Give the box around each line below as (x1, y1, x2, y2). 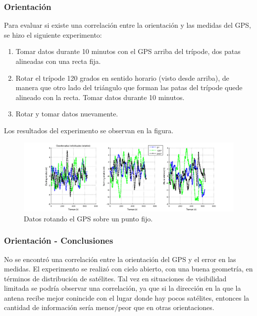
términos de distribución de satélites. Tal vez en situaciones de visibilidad (4, 273, 227, 283)
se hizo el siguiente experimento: (4, 29, 102, 40)
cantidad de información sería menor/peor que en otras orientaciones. (4, 302, 214, 313)
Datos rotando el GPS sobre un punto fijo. (24, 213, 153, 223)
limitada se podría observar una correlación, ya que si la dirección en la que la (4, 283, 241, 293)
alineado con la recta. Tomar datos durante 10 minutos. (15, 92, 185, 102)
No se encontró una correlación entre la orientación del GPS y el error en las (4, 254, 236, 264)
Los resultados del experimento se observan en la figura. (4, 125, 174, 135)
